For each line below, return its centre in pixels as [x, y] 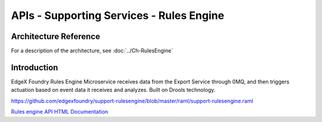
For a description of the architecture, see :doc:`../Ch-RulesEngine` [92, 51]
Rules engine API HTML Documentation [60, 112]
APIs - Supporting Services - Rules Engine [118, 15]
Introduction [35, 67]
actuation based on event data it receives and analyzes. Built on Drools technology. [113, 90]
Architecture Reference [56, 36]
